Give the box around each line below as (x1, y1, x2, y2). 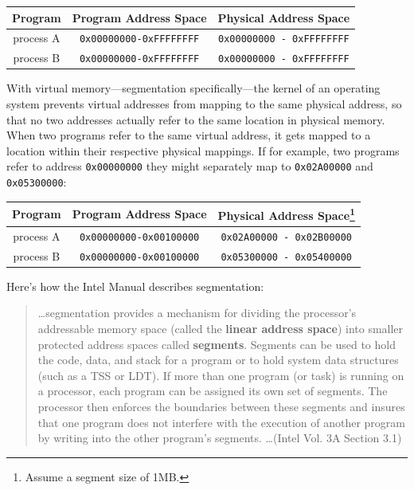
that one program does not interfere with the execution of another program (37, 414, 405, 430)
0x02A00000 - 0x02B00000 (221, 231, 353, 243)
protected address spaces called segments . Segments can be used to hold (37, 335, 396, 352)
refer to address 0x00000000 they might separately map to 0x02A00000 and (6, 158, 373, 174)
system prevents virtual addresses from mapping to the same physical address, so (6, 96, 402, 112)
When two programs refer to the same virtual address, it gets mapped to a (6, 127, 371, 143)
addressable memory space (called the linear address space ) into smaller (37, 319, 404, 336)
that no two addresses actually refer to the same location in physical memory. (6, 111, 385, 127)
